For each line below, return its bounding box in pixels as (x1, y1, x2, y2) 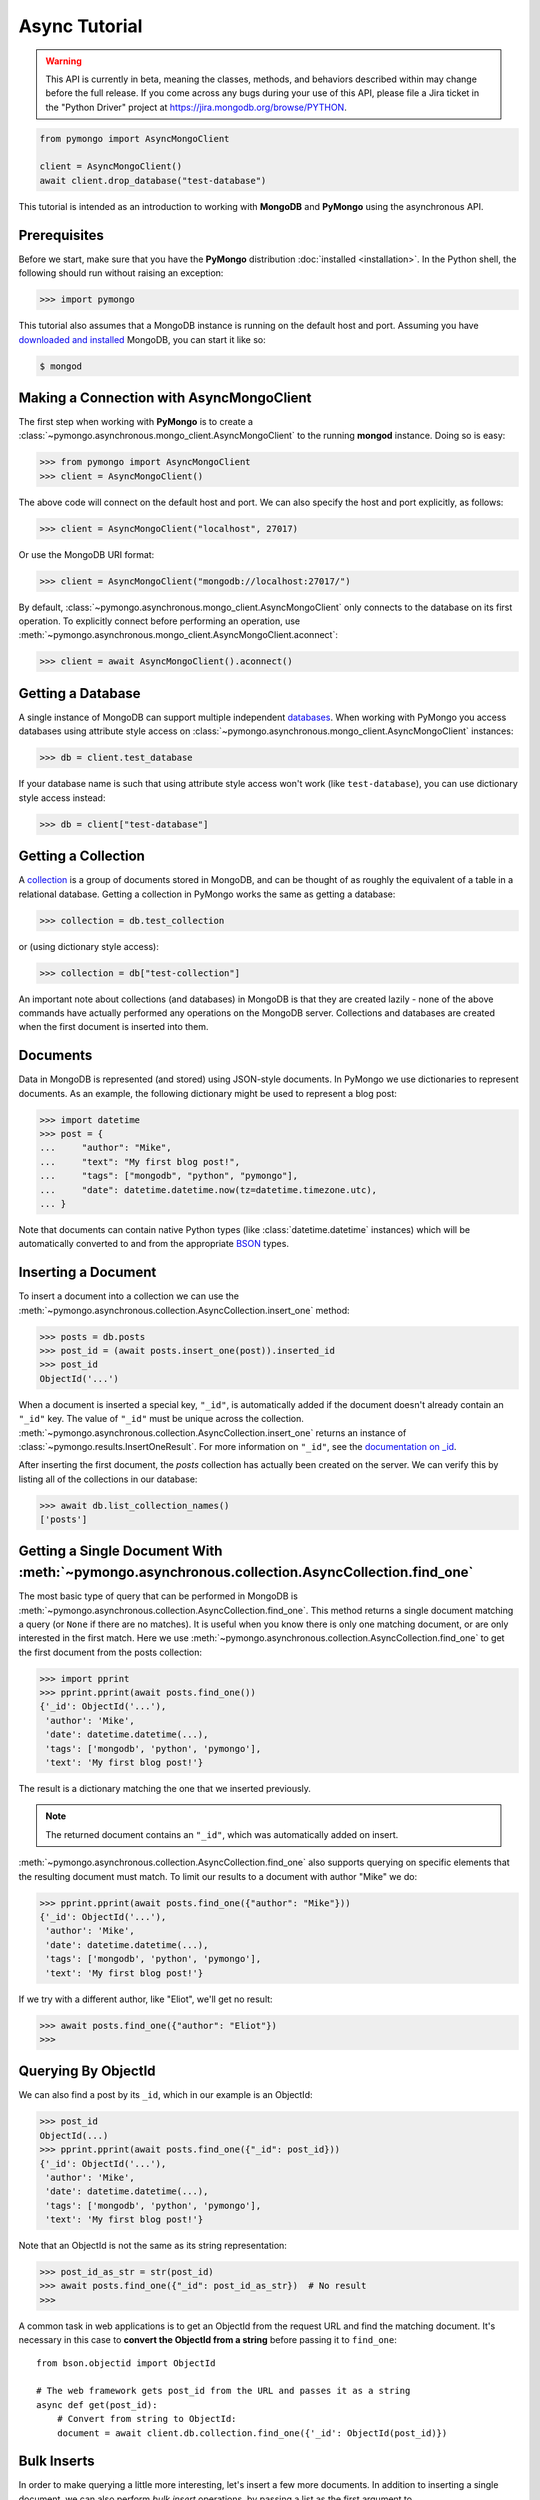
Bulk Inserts (18, 2453, 95, 2470)
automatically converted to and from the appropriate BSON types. (18, 1238, 290, 1250)
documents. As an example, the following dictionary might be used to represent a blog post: (18, 1087, 397, 1099)
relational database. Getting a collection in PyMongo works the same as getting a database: (18, 888, 396, 900)
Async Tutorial (18, 15, 143, 37)
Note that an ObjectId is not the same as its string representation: (18, 2240, 287, 2252)
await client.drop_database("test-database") (39, 175, 267, 186)
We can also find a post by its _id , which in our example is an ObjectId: (18, 2089, 313, 2101)
